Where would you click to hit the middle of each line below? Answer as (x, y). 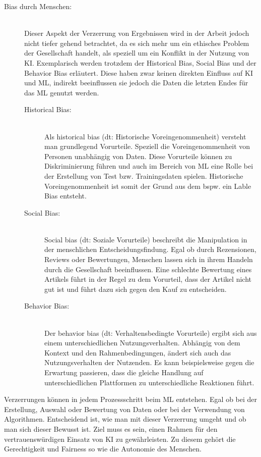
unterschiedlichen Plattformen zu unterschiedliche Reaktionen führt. (149, 382)
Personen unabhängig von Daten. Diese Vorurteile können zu (138, 156)
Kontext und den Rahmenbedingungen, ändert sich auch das (138, 352)
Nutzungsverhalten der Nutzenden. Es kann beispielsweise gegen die (149, 362)
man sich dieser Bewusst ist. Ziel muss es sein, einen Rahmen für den (111, 428)
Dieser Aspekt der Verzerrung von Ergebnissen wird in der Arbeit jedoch (137, 33)
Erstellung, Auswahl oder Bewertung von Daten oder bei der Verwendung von (124, 409)
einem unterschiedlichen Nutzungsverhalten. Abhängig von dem (142, 343)
